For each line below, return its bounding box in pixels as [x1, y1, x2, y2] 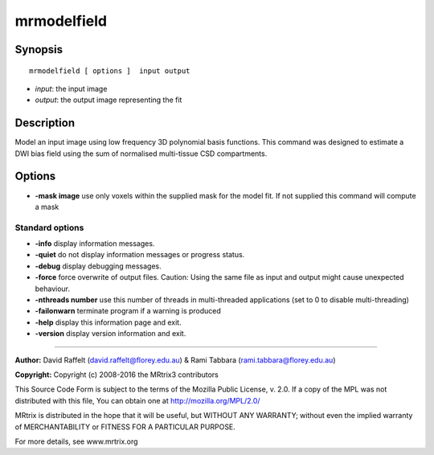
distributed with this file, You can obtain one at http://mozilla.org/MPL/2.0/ [14, 396, 260, 405]
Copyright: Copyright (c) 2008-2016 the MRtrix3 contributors [14, 370, 219, 379]
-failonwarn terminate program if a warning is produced [35, 306, 221, 316]
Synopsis [14, 43, 63, 56]
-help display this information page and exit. [35, 318, 182, 327]
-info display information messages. [35, 239, 155, 248]
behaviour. [35, 284, 71, 293]
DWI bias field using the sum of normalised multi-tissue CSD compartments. [14, 149, 268, 158]
